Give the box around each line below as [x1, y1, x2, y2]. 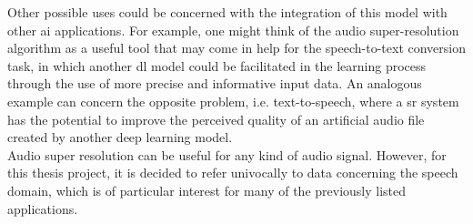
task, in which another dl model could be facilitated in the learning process [7, 56, 427, 75]
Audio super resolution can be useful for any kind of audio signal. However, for [7, 145, 447, 164]
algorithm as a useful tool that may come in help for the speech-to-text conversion [7, 38, 466, 57]
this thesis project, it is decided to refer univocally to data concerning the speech [7, 163, 458, 182]
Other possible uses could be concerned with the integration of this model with [7, 3, 448, 21]
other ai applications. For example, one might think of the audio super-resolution [7, 20, 459, 39]
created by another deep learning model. [7, 127, 233, 147]
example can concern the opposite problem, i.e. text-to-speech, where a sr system [7, 91, 459, 110]
